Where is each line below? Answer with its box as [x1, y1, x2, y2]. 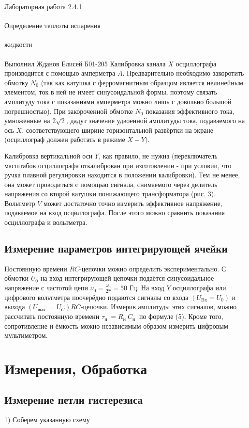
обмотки [4, 273, 29, 283]
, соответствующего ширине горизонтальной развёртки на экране [22, 125, 214, 135]
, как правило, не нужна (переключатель [99, 150, 218, 160]
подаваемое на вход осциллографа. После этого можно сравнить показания [4, 207, 225, 218]
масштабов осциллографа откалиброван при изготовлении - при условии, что [4, 160, 232, 170]
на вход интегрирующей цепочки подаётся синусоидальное [40, 273, 214, 283]
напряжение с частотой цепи [4, 283, 88, 293]
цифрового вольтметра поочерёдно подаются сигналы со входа [4, 292, 189, 302]
